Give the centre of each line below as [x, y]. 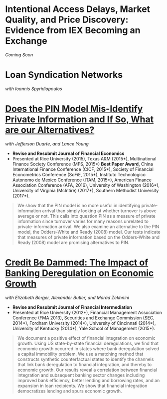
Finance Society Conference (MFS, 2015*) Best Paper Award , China [83, 164]
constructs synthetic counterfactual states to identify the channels [85, 359]
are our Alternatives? [50, 130]
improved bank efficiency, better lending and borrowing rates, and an [88, 380]
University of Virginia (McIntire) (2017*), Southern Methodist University [85, 190]
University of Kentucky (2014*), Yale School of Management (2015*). [84, 328]
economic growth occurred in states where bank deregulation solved [88, 348]
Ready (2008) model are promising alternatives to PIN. [73, 242]
